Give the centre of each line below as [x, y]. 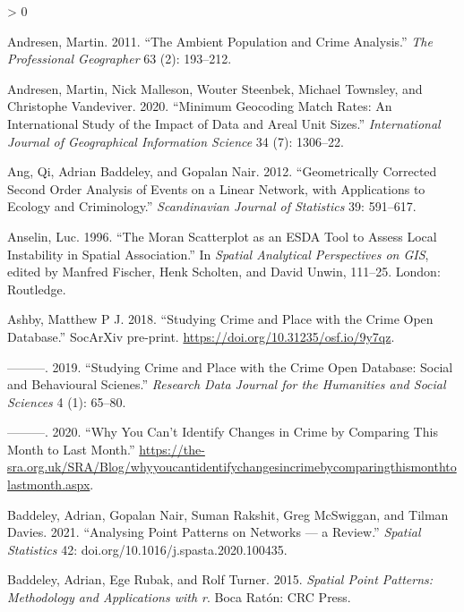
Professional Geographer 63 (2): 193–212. [120, 59]
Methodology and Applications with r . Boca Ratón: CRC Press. [179, 597]
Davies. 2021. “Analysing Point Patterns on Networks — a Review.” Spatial [214, 532]
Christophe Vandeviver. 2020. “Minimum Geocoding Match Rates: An [200, 106]
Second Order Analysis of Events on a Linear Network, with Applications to [216, 188]
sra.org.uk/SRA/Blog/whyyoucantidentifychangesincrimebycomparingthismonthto [232, 467]
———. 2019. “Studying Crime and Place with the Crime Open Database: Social [230, 366]
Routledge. [37, 289]
